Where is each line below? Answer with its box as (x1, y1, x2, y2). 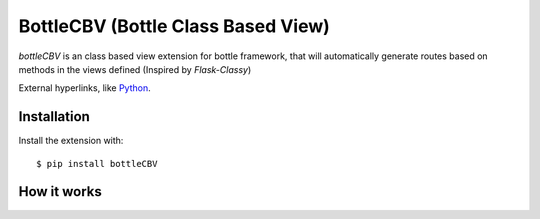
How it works (18, 183, 102, 200)
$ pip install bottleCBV (36, 158, 158, 169)
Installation (18, 108, 90, 125)
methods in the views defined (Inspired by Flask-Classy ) (18, 63, 252, 75)
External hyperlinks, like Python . (18, 82, 151, 94)
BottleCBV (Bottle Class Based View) (18, 15, 330, 37)
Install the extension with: (18, 135, 124, 147)
